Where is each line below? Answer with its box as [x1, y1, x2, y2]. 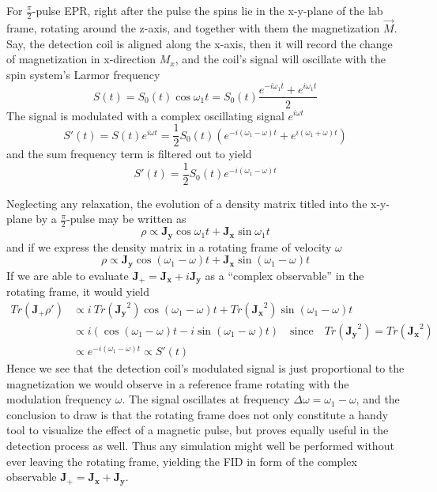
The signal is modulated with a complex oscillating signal [6, 107, 284, 123]
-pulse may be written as [66, 210, 186, 227]
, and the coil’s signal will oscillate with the [175, 51, 386, 67]
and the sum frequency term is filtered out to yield [6, 146, 252, 162]
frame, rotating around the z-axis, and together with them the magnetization [6, 20, 380, 36]
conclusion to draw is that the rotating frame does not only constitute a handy [6, 406, 389, 422]
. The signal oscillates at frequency [122, 391, 290, 407]
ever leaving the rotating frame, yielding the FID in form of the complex [6, 452, 357, 469]
